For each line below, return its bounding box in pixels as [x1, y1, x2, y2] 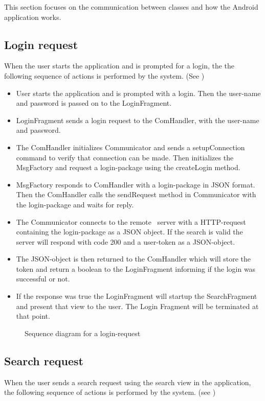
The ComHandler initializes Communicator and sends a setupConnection [16, 141, 245, 152]
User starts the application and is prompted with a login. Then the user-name [16, 87, 261, 98]
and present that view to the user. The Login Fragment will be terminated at [16, 300, 259, 311]
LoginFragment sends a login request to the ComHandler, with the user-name [16, 114, 259, 125]
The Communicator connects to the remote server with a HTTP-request [16, 216, 246, 227]
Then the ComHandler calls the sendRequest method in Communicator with [16, 189, 256, 200]
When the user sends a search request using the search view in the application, [4, 376, 251, 387]
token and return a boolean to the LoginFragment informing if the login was [16, 263, 256, 274]
